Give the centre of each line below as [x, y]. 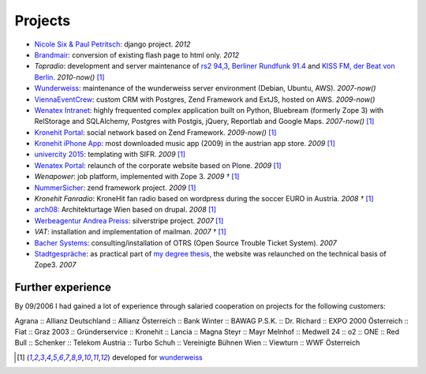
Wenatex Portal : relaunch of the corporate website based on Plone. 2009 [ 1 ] [158, 165]
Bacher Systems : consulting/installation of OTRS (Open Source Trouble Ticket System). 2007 [185, 243]
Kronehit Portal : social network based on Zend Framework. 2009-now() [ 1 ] [155, 132]
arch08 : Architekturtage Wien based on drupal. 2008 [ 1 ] [125, 210]
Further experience [63, 288]
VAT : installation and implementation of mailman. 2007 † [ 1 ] [130, 232]
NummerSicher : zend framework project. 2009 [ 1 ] [115, 187]
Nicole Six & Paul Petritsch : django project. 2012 [112, 44]
